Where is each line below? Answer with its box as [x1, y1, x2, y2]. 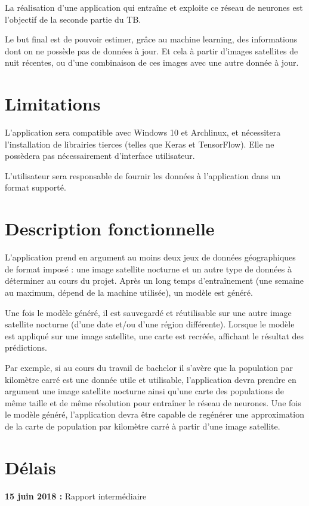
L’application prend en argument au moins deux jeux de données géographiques [5, 251, 296, 263]
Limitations [5, 91, 101, 116]
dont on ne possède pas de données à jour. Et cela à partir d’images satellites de [5, 44, 298, 57]
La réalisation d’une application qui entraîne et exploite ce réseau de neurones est [5, 1, 303, 13]
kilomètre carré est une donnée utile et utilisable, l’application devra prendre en [5, 373, 296, 385]
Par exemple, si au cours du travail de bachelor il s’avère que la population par [5, 361, 293, 373]
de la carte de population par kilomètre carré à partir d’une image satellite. [5, 419, 280, 432]
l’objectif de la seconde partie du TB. [5, 13, 141, 25]
